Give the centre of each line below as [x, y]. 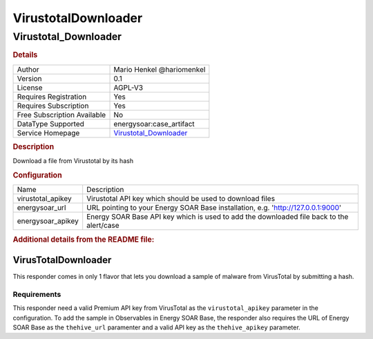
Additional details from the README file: [84, 240]
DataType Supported [50, 124]
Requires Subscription [53, 106]
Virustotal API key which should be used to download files [181, 199]
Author [28, 69]
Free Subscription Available [61, 115]
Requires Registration [52, 97]
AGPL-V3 [128, 88]
